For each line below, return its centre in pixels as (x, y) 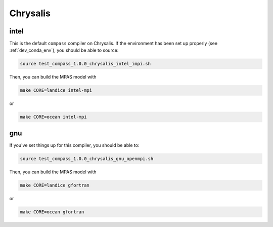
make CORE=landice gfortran (55, 185)
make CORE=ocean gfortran (52, 212)
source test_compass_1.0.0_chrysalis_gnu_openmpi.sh (87, 159)
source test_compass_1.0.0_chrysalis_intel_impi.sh (85, 64)
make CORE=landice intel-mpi (56, 90)
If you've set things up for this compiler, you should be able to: (74, 145)
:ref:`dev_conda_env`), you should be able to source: (64, 50)
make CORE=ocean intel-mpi (53, 117)
